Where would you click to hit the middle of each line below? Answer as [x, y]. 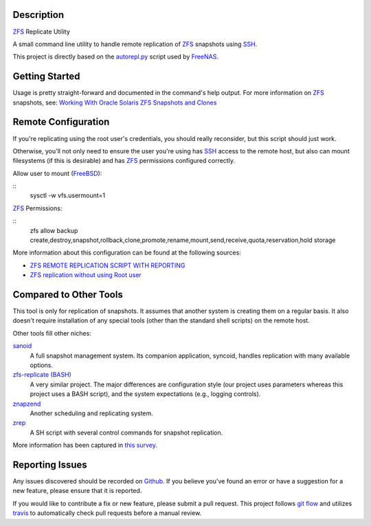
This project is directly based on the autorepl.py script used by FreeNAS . [116, 57]
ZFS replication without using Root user [86, 275]
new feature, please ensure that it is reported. [77, 491]
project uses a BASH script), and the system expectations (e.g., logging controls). [145, 394]
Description [38, 15]
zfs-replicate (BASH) [42, 375]
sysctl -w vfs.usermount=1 [68, 195]
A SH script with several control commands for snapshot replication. [126, 432]
